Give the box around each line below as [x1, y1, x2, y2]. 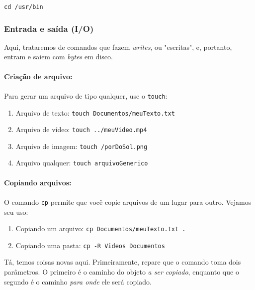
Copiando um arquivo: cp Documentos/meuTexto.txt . [15, 223, 186, 234]
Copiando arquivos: [4, 177, 72, 187]
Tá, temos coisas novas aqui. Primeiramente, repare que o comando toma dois [4, 257, 241, 267]
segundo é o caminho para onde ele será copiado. [4, 276, 152, 287]
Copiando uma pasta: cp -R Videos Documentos [15, 240, 165, 250]
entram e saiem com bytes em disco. [4, 51, 113, 62]
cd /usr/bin [4, 3, 43, 10]
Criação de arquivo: [4, 71, 73, 81]
